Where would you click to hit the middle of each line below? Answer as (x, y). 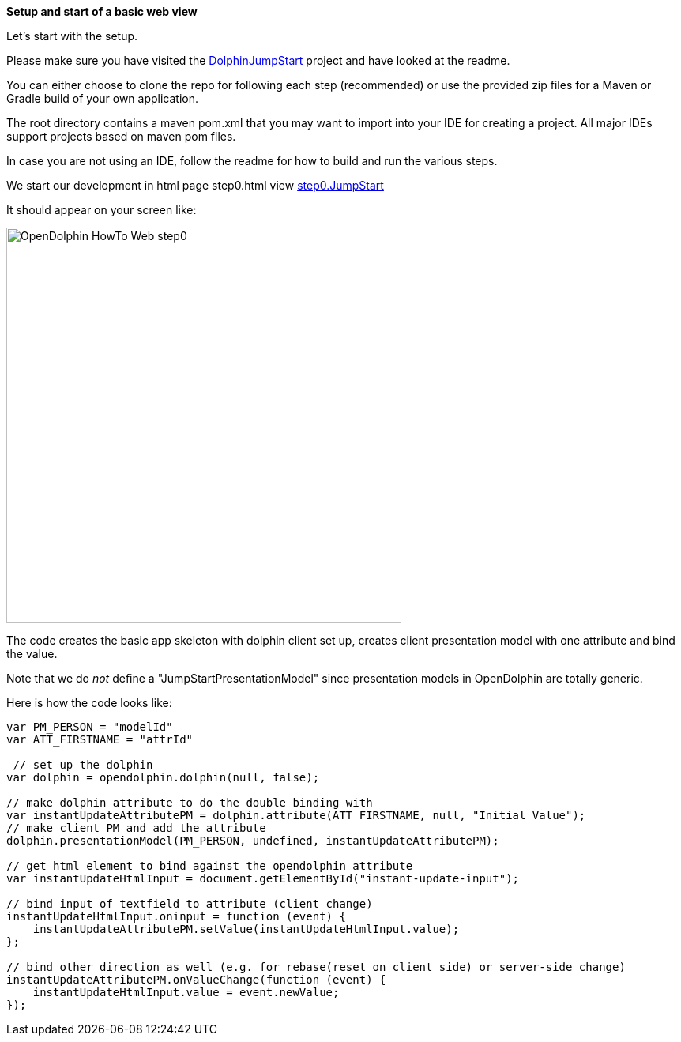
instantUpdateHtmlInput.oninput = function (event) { (176, 916)
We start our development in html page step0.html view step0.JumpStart (195, 185)
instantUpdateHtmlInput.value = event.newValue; (186, 992)
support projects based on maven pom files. (121, 136)
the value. (32, 654)
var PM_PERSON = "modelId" (90, 727)
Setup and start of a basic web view (102, 11)
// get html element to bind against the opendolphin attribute (210, 866)
